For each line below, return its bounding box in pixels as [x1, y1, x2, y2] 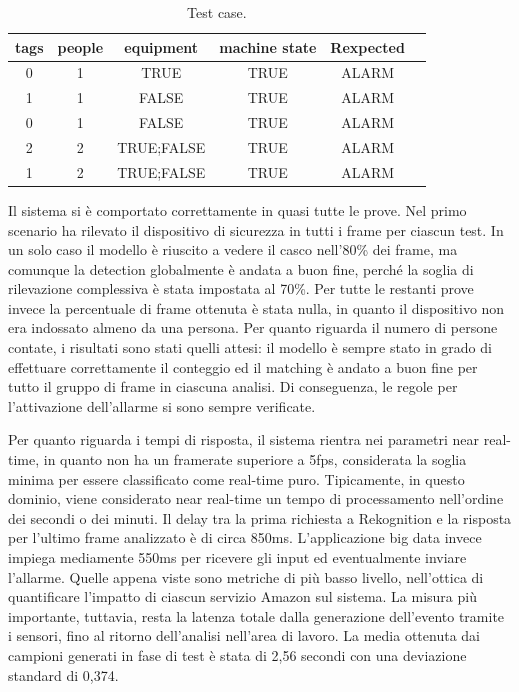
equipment [124, 36, 199, 57]
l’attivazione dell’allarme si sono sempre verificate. [8, 395, 316, 416]
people [57, 36, 104, 57]
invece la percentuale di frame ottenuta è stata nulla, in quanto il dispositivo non [8, 297, 505, 318]
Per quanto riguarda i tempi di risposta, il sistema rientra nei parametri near [8, 429, 480, 450]
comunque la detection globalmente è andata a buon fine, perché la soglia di [8, 258, 474, 279]
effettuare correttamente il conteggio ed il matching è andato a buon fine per [8, 356, 478, 377]
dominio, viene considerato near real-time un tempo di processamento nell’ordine [8, 488, 504, 509]
